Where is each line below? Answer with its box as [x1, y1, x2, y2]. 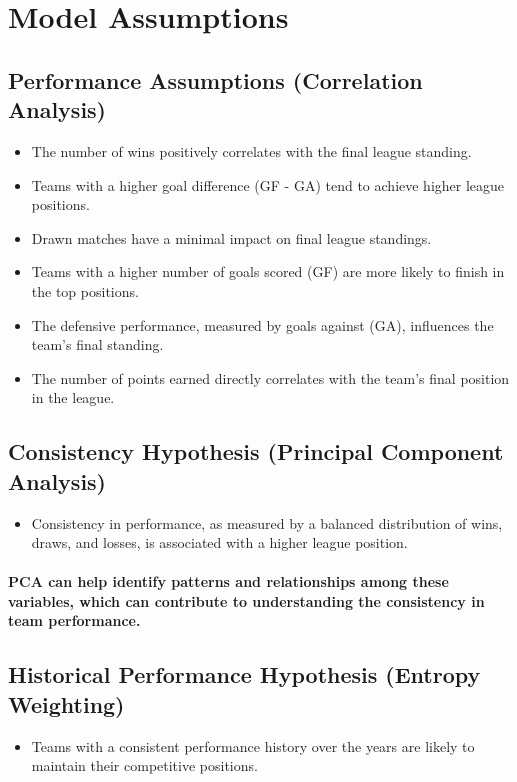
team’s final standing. [31, 334, 164, 355]
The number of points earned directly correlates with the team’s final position [31, 367, 510, 388]
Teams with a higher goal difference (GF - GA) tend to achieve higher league [31, 174, 505, 195]
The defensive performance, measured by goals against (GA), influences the [31, 314, 494, 335]
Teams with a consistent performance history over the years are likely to [31, 735, 475, 756]
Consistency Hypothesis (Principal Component [8, 436, 504, 467]
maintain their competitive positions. [31, 755, 258, 776]
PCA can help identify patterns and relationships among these [8, 571, 449, 592]
